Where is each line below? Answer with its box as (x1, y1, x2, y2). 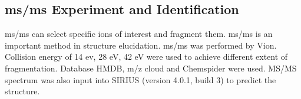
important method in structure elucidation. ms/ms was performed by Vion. (5, 39, 277, 51)
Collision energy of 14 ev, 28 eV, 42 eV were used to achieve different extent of (5, 50, 288, 63)
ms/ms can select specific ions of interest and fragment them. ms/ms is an (5, 28, 273, 40)
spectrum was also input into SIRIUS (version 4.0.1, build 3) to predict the (5, 73, 276, 86)
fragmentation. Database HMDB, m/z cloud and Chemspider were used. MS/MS (5, 62, 297, 74)
